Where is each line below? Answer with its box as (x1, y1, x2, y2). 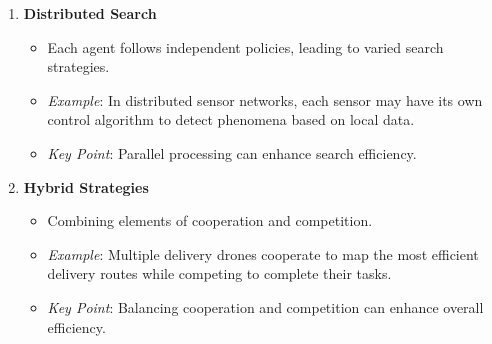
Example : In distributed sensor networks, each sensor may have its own (47, 89, 483, 110)
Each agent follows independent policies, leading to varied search (47, 36, 444, 57)
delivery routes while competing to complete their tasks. (47, 263, 392, 284)
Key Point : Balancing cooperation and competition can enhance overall (47, 296, 484, 317)
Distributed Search (23, 3, 157, 23)
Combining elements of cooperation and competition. (47, 210, 373, 231)
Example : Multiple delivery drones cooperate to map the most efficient (47, 243, 479, 264)
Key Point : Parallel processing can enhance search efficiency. (47, 142, 417, 163)
